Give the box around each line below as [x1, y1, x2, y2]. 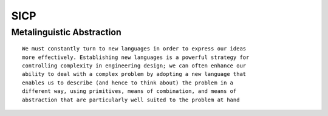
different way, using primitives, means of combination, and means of [22, 88, 237, 95]
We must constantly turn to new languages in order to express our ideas [22, 46, 247, 52]
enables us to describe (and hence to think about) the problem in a [22, 79, 234, 86]
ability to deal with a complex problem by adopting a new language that [22, 70, 247, 78]
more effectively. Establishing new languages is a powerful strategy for [22, 53, 250, 61]
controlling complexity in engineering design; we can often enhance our [22, 62, 247, 69]
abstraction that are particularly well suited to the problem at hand [22, 96, 240, 103]
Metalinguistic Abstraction [11, 27, 121, 38]
